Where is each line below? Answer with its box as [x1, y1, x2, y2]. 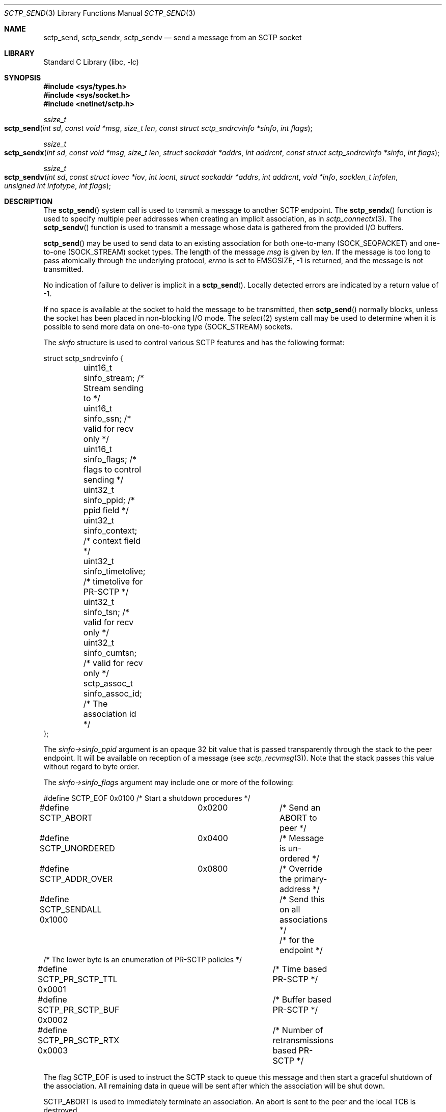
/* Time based [272, 964, 327, 974]
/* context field [83, 536, 141, 546]
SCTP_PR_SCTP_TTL [38, 974, 118, 984]
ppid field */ [83, 505, 129, 515]
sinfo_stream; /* [83, 373, 144, 383]
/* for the [280, 935, 314, 945]
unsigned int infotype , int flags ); [4, 181, 111, 190]
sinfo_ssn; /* [83, 413, 131, 424]
